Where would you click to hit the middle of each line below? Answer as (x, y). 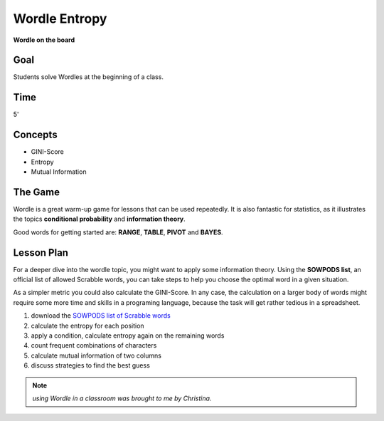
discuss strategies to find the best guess (91, 365)
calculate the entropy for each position (88, 326)
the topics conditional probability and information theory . (100, 219)
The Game (37, 192)
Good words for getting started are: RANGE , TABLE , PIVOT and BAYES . (118, 232)
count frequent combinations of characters (94, 345)
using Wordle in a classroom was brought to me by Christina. (122, 398)
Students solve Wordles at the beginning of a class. (88, 77)
